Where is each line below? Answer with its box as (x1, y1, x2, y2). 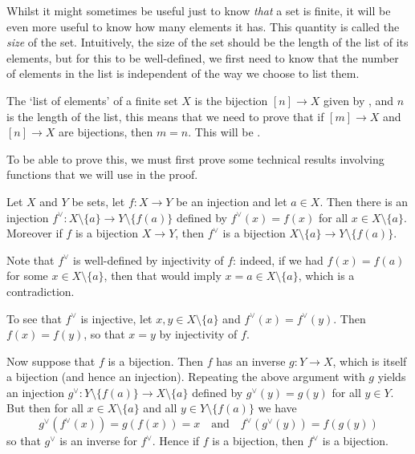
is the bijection (194, 91, 268, 108)
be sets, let (71, 193, 125, 209)
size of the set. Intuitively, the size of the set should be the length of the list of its (6, 34, 409, 51)
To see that (6, 310, 62, 326)
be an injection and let (176, 193, 287, 209)
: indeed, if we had (233, 251, 323, 268)
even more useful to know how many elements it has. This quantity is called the (6, 18, 400, 34)
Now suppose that (6, 352, 96, 369)
